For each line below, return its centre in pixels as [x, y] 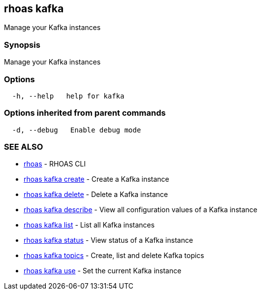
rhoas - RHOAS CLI [55, 164]
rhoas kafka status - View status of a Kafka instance [108, 240]
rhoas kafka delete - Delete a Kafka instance [96, 195]
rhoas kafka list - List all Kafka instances [89, 225]
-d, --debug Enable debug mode [77, 130]
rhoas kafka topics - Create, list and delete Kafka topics [114, 256]
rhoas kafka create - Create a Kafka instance [97, 179]
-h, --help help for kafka [68, 96]
